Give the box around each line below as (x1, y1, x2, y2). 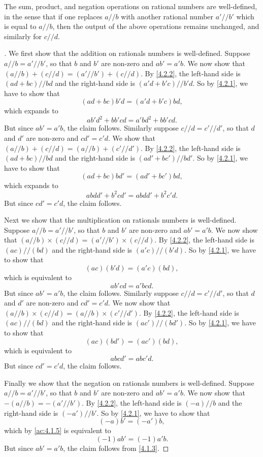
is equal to (4, 21, 37, 32)
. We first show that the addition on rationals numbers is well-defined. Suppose (4, 48, 250, 58)
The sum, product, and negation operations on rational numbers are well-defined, (4, 1, 257, 11)
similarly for (4, 31, 42, 41)
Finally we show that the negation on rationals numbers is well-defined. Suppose (4, 377, 254, 388)
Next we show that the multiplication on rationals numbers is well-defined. (4, 215, 237, 225)
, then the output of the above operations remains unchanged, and (52, 21, 259, 32)
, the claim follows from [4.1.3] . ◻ (63, 442, 169, 453)
